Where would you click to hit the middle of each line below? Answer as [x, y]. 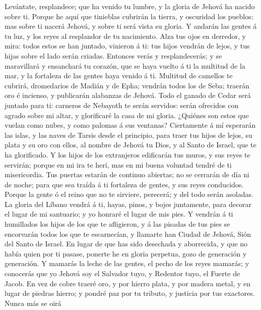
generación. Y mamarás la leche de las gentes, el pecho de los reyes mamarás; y [127, 263]
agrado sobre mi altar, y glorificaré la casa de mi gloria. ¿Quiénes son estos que [127, 115]
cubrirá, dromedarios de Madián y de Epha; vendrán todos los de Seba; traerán [127, 85]
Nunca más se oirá [33, 303]
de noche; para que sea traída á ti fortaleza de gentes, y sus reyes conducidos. [124, 184]
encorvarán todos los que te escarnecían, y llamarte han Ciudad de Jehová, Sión [128, 234]
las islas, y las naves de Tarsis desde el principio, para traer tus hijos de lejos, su [128, 135]
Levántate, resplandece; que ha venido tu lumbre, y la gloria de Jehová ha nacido [130, 6]
